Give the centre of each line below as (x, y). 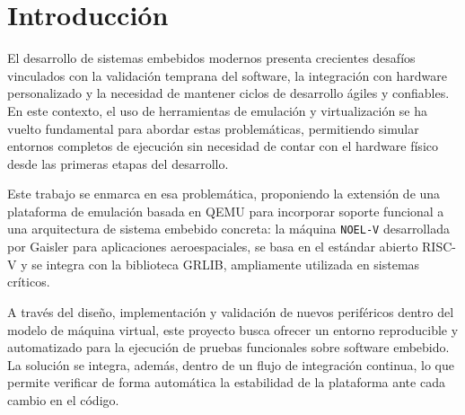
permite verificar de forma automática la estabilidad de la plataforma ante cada (226, 382)
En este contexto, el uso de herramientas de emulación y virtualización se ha (218, 110)
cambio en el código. (63, 399)
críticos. (29, 282)
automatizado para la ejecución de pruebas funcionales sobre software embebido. (228, 347)
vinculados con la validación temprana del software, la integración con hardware (227, 75)
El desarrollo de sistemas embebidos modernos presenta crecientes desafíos (211, 58)
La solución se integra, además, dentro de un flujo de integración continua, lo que (231, 364)
